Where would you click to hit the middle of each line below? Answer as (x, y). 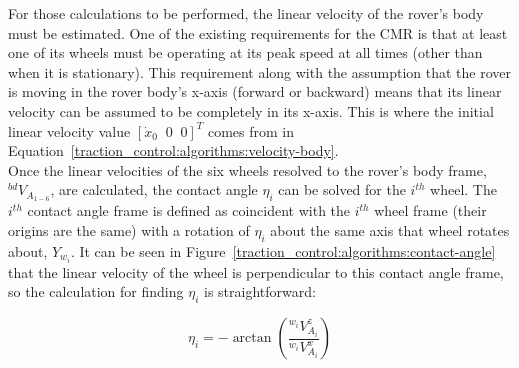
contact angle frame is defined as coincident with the (189, 210)
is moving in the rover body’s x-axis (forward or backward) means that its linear (255, 91)
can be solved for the (342, 189)
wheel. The (463, 189)
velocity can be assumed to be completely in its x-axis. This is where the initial (251, 110)
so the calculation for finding (96, 291)
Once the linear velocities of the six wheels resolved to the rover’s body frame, (247, 169)
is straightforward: (260, 291)
